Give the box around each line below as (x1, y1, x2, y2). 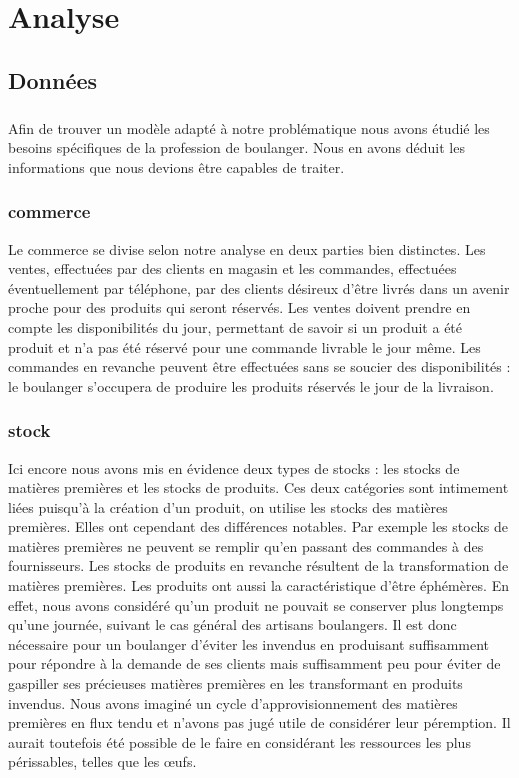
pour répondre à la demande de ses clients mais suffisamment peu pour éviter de (8, 653, 501, 674)
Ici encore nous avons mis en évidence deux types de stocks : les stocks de (8, 457, 460, 478)
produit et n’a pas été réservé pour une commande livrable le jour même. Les (8, 336, 481, 357)
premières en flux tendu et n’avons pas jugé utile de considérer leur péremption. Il (8, 712, 511, 733)
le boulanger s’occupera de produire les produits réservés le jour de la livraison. (8, 375, 494, 396)
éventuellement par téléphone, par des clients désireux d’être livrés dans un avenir (8, 277, 510, 298)
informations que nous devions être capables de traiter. (8, 156, 345, 177)
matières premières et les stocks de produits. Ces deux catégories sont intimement (8, 477, 509, 498)
